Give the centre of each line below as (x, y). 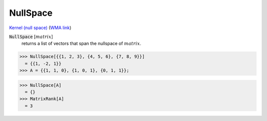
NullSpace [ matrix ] (31, 37)
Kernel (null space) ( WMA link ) (40, 28)
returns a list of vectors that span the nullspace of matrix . (81, 43)
